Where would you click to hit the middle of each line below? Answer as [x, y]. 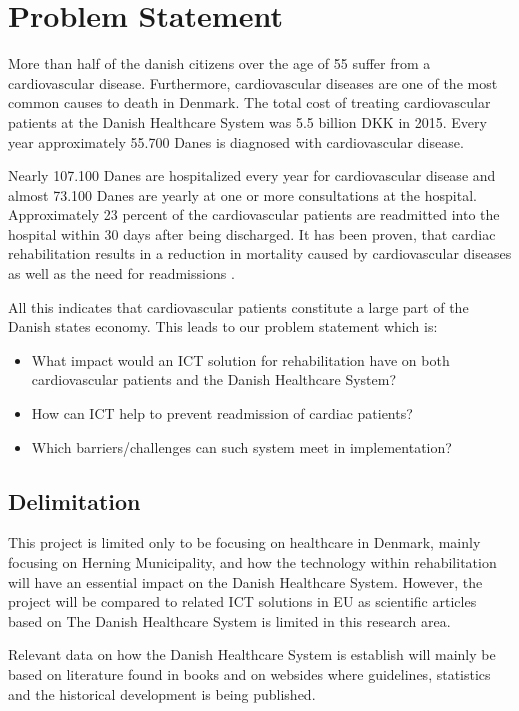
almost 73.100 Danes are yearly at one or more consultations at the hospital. [242, 194]
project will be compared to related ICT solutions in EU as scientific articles [242, 601]
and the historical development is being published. [162, 693]
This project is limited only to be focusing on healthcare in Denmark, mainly [244, 542]
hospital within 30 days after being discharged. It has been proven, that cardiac [252, 233]
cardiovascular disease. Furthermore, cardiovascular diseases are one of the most [253, 82]
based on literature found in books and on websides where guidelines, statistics [249, 673]
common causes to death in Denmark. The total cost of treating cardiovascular [249, 102]
